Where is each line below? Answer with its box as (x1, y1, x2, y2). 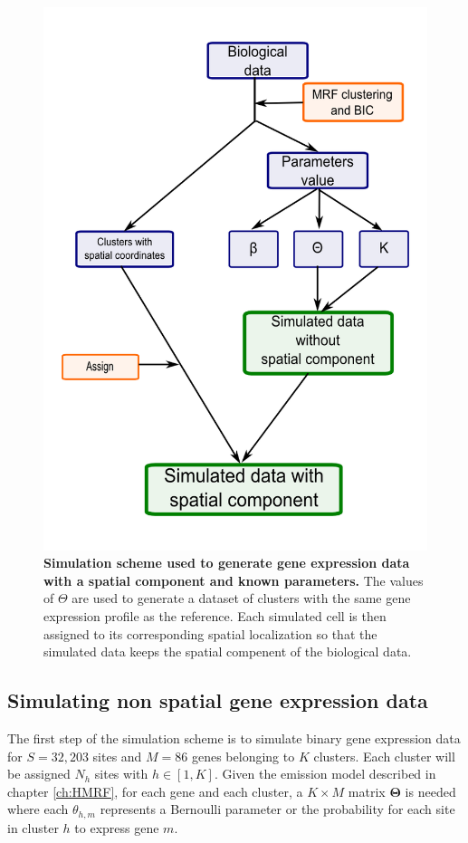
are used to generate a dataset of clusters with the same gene (72, 589, 411, 608)
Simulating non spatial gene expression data (7, 686, 428, 714)
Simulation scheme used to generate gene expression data (43, 553, 410, 572)
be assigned (7, 764, 71, 783)
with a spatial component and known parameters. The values (43, 570, 424, 589)
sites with (94, 764, 148, 783)
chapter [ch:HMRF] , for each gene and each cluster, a (7, 781, 303, 800)
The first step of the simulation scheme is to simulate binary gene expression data (7, 729, 461, 748)
